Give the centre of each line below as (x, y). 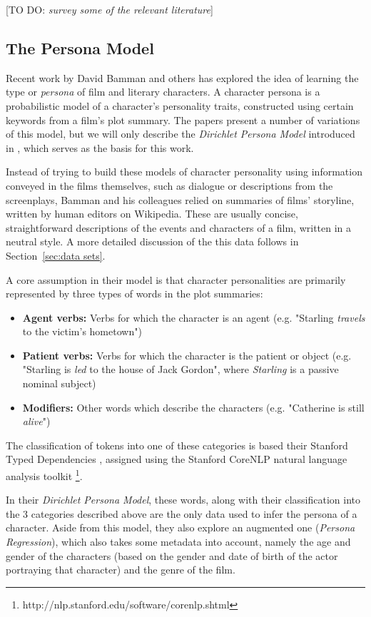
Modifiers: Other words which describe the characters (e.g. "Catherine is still (193, 407)
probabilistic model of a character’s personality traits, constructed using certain (180, 105)
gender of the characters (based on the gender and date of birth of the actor (172, 555)
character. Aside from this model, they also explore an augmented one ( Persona (181, 527)
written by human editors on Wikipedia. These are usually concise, (152, 214)
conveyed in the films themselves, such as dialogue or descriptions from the (169, 185)
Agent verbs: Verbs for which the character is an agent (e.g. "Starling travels (194, 317)
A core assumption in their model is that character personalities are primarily (176, 279)
